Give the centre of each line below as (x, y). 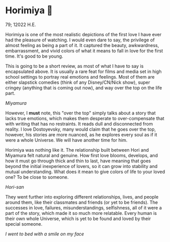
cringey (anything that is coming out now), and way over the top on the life (84, 88)
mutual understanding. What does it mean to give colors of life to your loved (85, 172)
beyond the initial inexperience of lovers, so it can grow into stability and (81, 166)
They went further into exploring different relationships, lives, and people (82, 197)
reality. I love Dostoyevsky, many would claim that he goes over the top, (81, 129)
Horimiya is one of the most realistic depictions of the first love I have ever (83, 34)
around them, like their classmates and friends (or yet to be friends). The (82, 202)
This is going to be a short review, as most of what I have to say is (75, 66)
